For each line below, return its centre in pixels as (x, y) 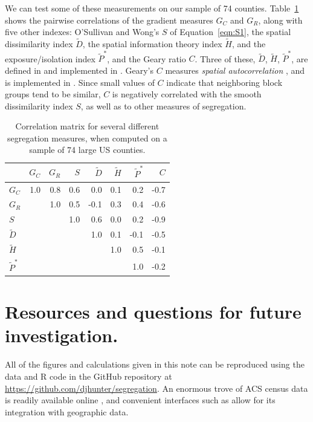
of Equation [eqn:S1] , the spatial (231, 32)
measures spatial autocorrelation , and (235, 70)
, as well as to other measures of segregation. (163, 105)
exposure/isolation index (50, 58)
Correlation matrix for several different (87, 126)
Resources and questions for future (153, 312)
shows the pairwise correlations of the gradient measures (109, 20)
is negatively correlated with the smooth (187, 94)
